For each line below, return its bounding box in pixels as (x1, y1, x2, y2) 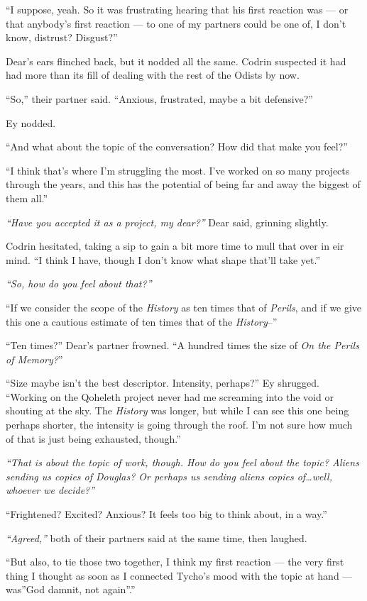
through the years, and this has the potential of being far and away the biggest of (6, 177, 361, 192)
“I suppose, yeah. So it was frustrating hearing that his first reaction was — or (6, 2, 349, 16)
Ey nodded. (6, 115, 56, 130)
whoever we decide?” (6, 483, 95, 497)
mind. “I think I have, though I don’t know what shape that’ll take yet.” (6, 252, 321, 267)
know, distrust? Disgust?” (6, 30, 118, 45)
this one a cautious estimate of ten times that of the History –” (6, 314, 278, 329)
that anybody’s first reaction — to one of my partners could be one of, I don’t (6, 16, 346, 31)
